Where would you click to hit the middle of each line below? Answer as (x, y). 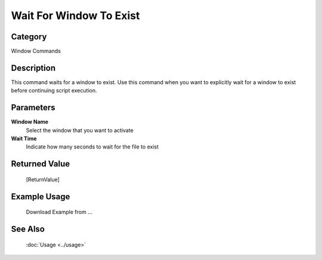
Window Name (30, 122)
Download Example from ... (59, 212)
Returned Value (41, 164)
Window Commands (36, 51)
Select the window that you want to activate (80, 130)
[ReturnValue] (43, 179)
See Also (28, 229)
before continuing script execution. (54, 91)
